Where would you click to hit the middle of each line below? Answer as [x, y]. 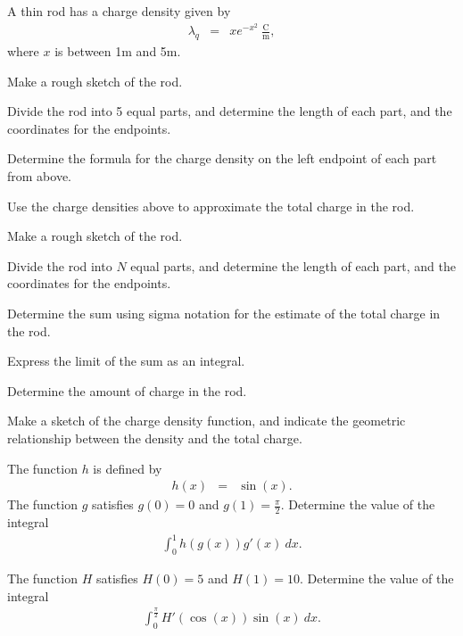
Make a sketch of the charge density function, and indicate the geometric [207, 421]
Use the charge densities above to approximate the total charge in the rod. [211, 206]
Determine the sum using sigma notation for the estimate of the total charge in [224, 313]
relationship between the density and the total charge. [155, 438]
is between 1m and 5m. [118, 51]
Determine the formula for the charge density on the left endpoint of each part [222, 158]
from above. [39, 176]
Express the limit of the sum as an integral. [126, 361]
